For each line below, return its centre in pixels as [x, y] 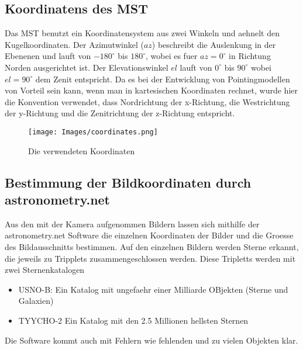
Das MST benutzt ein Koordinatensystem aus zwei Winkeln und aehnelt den [142, 33]
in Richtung [250, 56]
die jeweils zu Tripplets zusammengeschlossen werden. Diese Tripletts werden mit [150, 258]
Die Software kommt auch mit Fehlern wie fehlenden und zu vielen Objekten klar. [151, 340]
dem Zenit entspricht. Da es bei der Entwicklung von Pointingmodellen [163, 79]
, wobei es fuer [172, 56]
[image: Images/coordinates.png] [93, 132]
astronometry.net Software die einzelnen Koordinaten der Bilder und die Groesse [149, 235]
